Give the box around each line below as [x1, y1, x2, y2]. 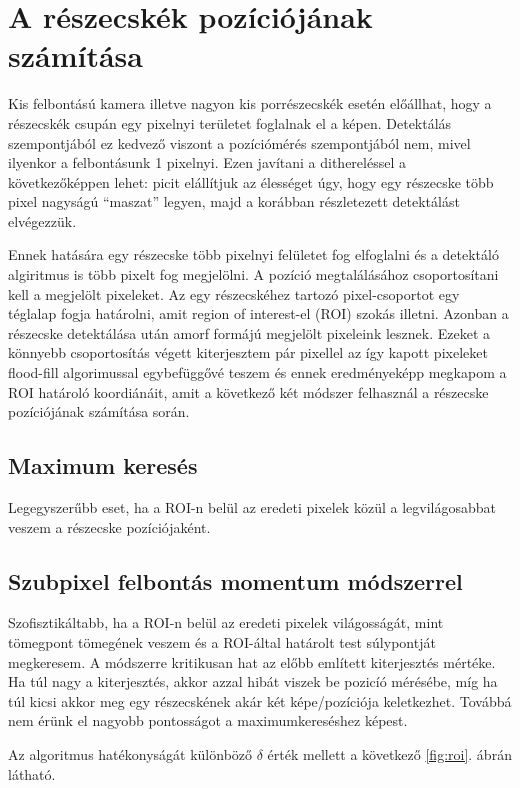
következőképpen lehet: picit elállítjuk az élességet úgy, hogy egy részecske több [8, 171, 494, 192]
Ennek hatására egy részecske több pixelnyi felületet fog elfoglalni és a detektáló [8, 244, 499, 265]
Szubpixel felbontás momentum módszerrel [8, 565, 463, 596]
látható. [8, 763, 56, 784]
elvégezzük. [8, 210, 77, 231]
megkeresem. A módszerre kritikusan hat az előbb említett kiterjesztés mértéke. [8, 651, 496, 672]
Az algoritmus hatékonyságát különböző [8, 743, 253, 764]
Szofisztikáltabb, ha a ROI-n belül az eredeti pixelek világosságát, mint [8, 612, 444, 633]
